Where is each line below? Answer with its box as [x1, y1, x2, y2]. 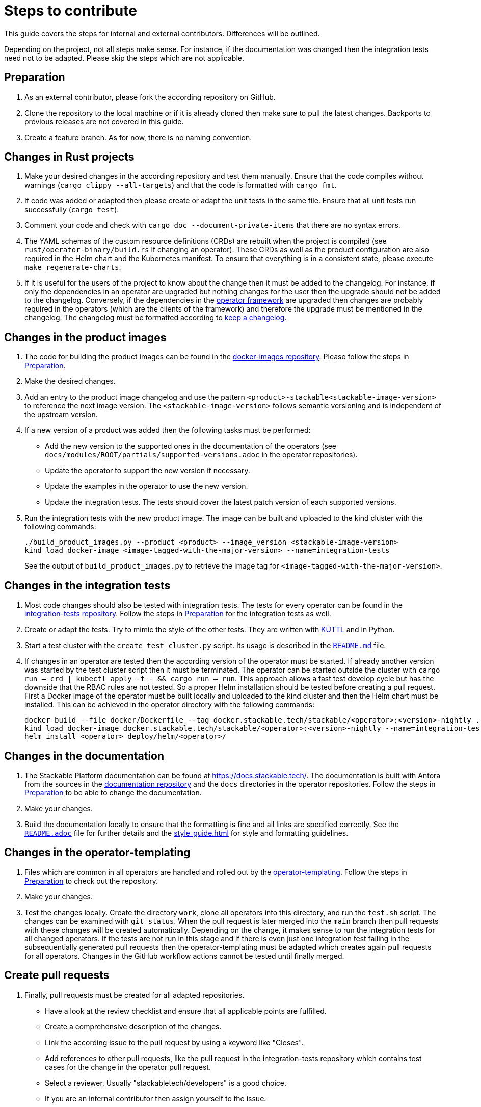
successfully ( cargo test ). [24, 205, 119, 214]
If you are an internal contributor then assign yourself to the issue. [45, 1094, 266, 1103]
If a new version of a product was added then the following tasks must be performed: [24, 426, 311, 435]
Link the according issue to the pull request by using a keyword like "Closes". [45, 1038, 304, 1047]
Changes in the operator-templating [4, 846, 191, 859]
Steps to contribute [4, 2, 137, 19]
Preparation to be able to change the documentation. [24, 788, 202, 797]
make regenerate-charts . [24, 263, 121, 272]
